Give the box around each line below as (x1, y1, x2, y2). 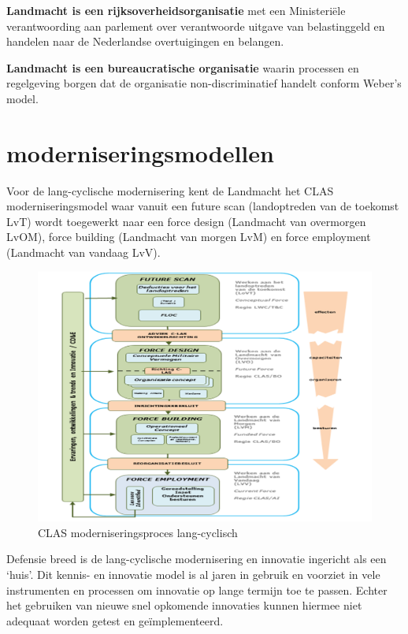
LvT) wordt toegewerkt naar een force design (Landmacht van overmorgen (6, 213, 366, 229)
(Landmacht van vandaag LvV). (6, 244, 161, 261)
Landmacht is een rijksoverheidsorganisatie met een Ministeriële (6, 2, 346, 18)
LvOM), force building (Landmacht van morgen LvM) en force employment (6, 228, 371, 245)
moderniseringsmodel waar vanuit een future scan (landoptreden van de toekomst (6, 198, 399, 214)
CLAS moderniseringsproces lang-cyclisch (38, 524, 238, 540)
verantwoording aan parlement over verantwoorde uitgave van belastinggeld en (6, 17, 385, 34)
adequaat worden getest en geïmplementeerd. (6, 612, 224, 628)
